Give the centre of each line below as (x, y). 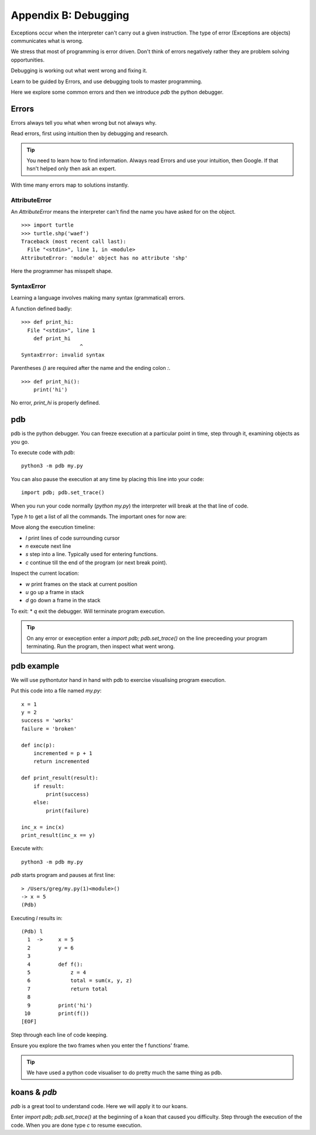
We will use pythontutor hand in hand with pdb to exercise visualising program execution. (118, 680)
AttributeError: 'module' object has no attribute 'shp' (105, 258)
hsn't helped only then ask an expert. (71, 169)
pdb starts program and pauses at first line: (63, 875)
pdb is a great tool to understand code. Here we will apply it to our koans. (99, 1106)
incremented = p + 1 (63, 753)
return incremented (61, 762)
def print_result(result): (60, 778)
